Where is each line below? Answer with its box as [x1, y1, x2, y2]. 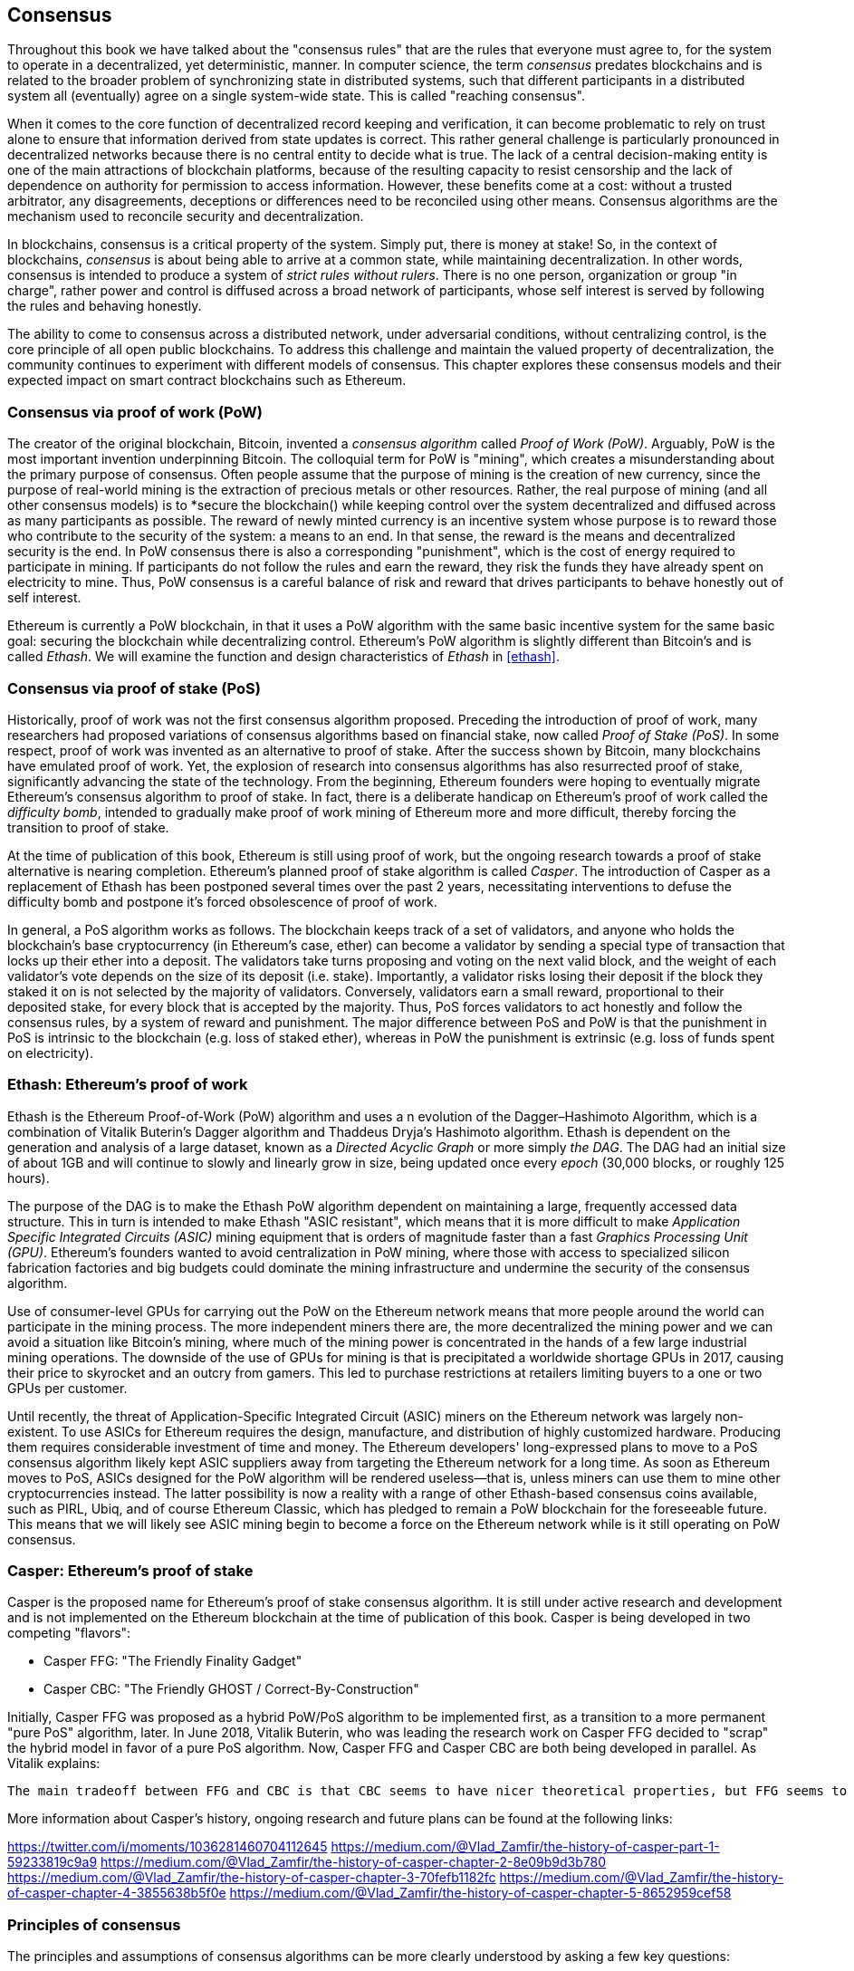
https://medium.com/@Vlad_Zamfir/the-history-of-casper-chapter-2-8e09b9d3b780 [101, 1854, 607, 1870]
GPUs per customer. [7, 1380, 128, 1396]
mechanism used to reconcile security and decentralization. [7, 208, 364, 225]
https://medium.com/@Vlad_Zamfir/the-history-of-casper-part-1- [331, 1839, 720, 1855]
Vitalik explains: [7, 1755, 101, 1772]
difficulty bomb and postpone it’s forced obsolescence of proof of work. [7, 893, 437, 909]
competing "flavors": [7, 1625, 131, 1641]
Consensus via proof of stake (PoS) [7, 678, 261, 697]
